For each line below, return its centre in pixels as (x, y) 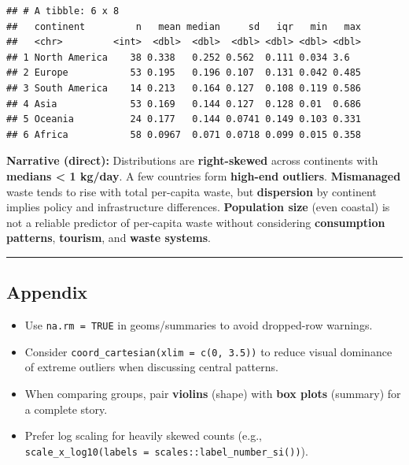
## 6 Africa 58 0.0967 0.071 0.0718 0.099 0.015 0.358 (184, 134)
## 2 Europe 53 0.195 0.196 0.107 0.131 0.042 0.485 (184, 73)
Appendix (47, 292)
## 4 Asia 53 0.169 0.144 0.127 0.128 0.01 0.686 (184, 104)
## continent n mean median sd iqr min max (184, 26)
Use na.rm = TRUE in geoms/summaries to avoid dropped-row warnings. (199, 325)
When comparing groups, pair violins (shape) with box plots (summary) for (213, 394)
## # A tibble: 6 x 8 (63, 11)
